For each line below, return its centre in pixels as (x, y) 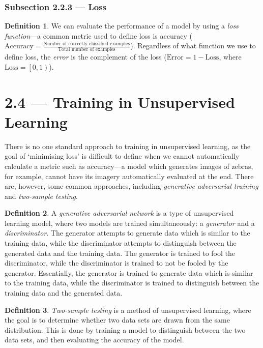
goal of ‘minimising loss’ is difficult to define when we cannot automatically (122, 156)
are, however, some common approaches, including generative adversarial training (131, 186)
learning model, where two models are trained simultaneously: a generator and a (130, 223)
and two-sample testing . (41, 196)
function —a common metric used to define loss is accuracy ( (98, 35)
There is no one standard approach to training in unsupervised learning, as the (128, 146)
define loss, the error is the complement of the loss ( (86, 57)
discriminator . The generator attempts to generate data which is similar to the (127, 233)
